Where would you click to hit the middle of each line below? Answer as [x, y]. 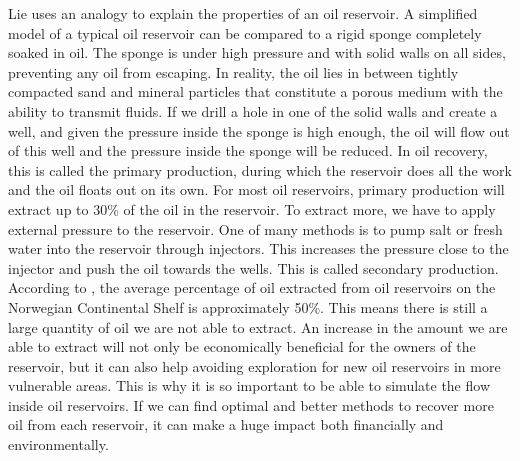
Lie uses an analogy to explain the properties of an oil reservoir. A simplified [243, 13]
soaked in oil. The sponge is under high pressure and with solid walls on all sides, [257, 52]
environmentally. [58, 444]
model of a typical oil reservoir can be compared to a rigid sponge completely [245, 32]
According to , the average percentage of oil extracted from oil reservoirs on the [252, 287]
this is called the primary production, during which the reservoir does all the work [260, 169]
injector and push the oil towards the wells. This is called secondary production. [253, 267]
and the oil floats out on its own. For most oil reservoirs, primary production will [256, 189]
